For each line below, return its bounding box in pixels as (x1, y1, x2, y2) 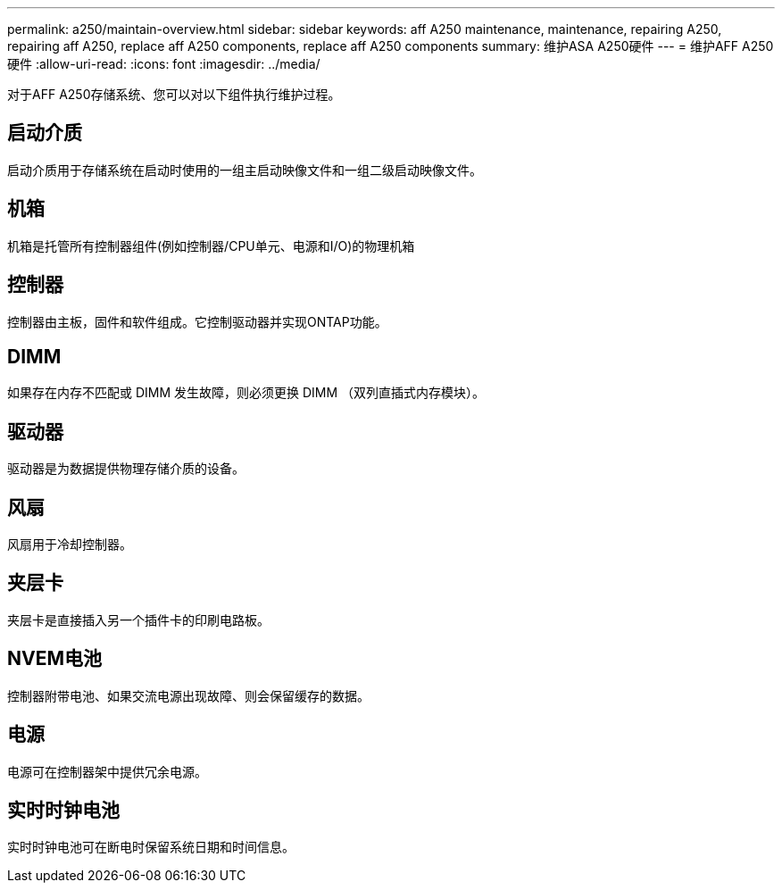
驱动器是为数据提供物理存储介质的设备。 (7, 461, 245, 477)
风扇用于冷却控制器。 (7, 536, 132, 553)
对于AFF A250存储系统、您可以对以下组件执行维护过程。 (7, 87, 341, 102)
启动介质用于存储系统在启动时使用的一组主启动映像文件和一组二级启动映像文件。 (7, 162, 482, 178)
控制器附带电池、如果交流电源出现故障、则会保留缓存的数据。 (7, 687, 370, 703)
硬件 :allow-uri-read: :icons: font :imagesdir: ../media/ (7, 56, 320, 71)
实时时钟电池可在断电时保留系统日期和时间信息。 (7, 839, 295, 855)
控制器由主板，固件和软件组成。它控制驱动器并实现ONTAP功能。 (7, 313, 387, 329)
